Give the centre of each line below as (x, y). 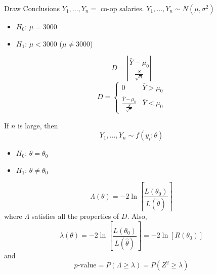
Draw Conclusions (32, 8)
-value (87, 266)
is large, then (38, 125)
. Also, (137, 216)
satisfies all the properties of (75, 216)
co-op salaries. (122, 8)
